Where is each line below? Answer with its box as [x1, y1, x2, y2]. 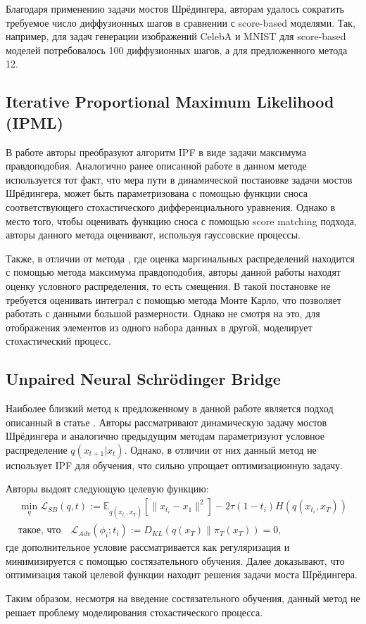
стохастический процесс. [6, 333, 111, 348]
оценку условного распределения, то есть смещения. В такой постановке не [6, 278, 331, 293]
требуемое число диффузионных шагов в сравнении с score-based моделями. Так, [6, 15, 355, 30]
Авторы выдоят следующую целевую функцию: [6, 481, 209, 496]
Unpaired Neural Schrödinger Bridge [6, 368, 281, 390]
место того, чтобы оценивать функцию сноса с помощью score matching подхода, [6, 213, 357, 228]
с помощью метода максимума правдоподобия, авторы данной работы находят [6, 265, 341, 279]
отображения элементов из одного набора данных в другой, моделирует [6, 319, 313, 334]
